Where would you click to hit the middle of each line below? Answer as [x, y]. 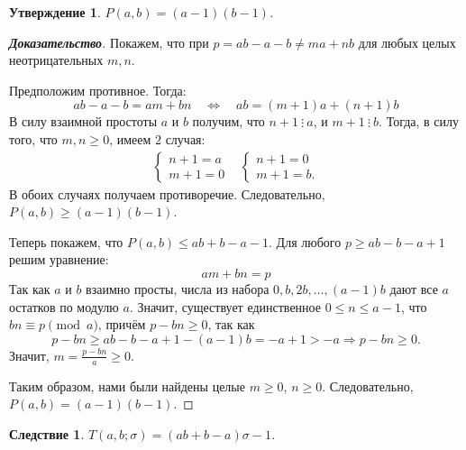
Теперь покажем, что [66, 241]
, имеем [130, 138]
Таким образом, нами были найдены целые [127, 386]
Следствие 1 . [47, 433]
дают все [414, 288]
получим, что [228, 121]
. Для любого [305, 241]
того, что [33, 138]
